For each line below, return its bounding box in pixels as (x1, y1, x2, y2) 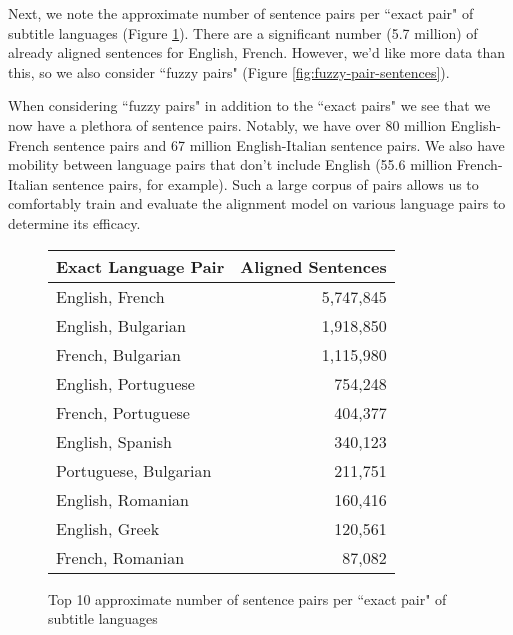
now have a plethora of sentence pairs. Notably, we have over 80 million (8, 114, 447, 135)
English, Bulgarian (56, 313, 186, 337)
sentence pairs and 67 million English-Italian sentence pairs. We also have (53, 134, 505, 155)
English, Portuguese (56, 371, 195, 395)
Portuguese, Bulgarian (56, 458, 212, 482)
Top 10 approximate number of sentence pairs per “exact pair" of (48, 588, 447, 609)
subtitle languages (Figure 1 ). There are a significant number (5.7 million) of (8, 22, 478, 43)
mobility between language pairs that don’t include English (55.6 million (8, 154, 453, 175)
